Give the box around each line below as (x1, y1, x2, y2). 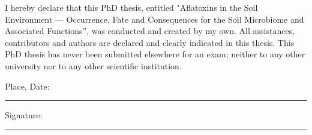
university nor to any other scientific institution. (5, 59, 182, 72)
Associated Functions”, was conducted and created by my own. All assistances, (5, 24, 295, 37)
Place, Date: (5, 79, 50, 92)
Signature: (5, 109, 43, 121)
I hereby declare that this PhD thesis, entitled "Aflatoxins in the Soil (5, 1, 258, 13)
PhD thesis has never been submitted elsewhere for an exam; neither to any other (5, 48, 305, 60)
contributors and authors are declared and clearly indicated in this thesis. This (5, 36, 295, 48)
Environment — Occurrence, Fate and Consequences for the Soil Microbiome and (5, 13, 304, 25)
